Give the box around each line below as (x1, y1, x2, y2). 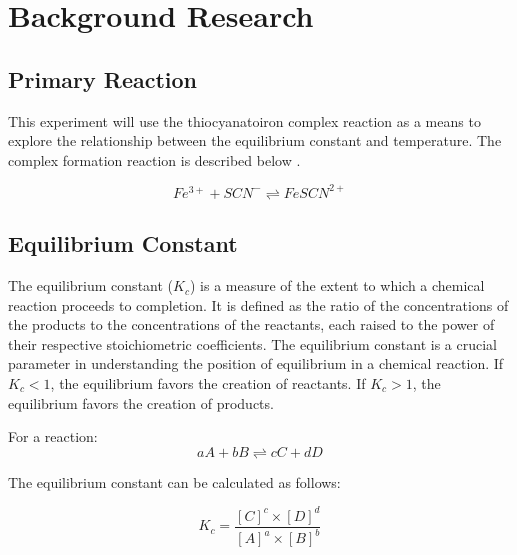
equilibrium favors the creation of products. (8, 392, 274, 413)
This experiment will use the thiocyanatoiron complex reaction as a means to (8, 110, 481, 131)
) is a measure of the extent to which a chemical (189, 275, 485, 296)
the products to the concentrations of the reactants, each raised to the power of (8, 314, 495, 335)
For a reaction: (8, 426, 98, 447)
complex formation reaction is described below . (8, 149, 301, 170)
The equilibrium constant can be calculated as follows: (8, 471, 341, 492)
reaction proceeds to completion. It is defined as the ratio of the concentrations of (8, 294, 509, 315)
